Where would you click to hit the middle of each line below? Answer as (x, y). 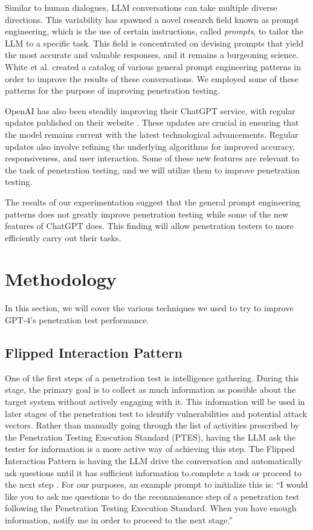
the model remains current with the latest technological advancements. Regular (152, 134)
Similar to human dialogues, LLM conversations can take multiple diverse (141, 7)
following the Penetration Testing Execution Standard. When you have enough (151, 508)
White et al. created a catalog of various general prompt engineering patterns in (153, 66)
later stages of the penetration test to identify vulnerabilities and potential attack (156, 413)
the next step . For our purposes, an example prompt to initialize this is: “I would (156, 484)
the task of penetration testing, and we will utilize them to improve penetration (152, 170)
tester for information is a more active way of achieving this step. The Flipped (150, 449)
